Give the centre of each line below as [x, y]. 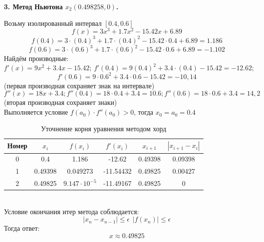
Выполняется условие [36, 112]
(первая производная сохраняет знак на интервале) [79, 85]
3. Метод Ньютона [33, 6]
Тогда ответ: [22, 228]
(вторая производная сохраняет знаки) [61, 102]
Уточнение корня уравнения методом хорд [103, 128]
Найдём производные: [36, 58]
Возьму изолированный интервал [53, 23]
